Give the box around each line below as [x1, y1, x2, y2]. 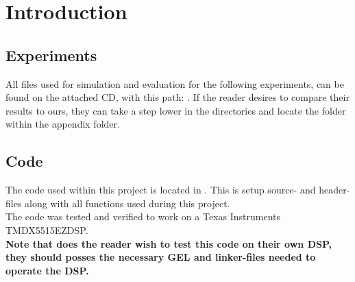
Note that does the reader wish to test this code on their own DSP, [5, 236, 332, 250]
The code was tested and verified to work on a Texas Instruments [5, 209, 281, 224]
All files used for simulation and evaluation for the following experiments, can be [5, 76, 344, 91]
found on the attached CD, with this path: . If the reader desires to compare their [5, 90, 350, 104]
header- [319, 183, 350, 197]
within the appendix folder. [5, 117, 120, 131]
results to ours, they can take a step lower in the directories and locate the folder [5, 103, 346, 117]
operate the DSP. [5, 263, 89, 277]
